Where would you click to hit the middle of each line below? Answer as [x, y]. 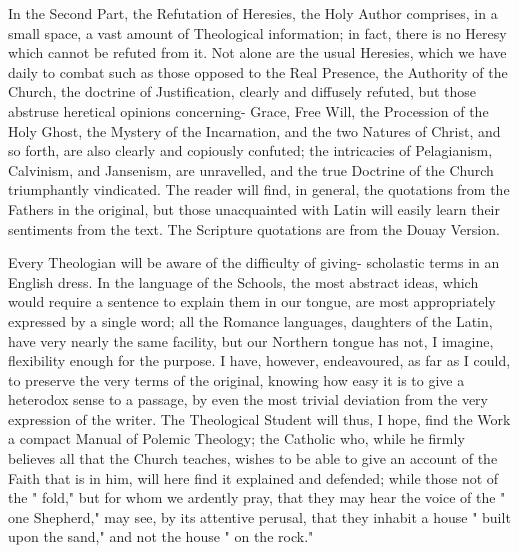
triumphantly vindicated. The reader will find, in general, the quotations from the [259, 189]
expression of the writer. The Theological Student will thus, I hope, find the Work [259, 418]
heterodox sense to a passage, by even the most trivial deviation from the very [248, 399]
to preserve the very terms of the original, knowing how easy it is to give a [236, 379]
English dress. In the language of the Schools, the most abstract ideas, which [243, 281]
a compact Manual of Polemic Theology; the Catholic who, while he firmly [236, 438]
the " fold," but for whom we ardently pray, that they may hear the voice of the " [257, 497]
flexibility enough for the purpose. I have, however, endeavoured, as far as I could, [259, 360]
